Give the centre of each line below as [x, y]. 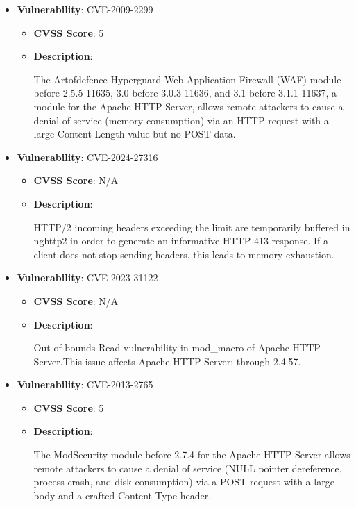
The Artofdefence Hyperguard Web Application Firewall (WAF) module [187, 79]
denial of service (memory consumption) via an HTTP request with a [181, 120]
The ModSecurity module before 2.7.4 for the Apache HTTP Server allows [192, 455]
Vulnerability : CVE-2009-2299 [85, 9]
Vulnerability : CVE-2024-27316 [87, 157]
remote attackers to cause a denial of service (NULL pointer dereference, [188, 468]
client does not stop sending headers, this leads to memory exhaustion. [184, 254]
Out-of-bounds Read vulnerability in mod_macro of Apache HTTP [177, 348]
